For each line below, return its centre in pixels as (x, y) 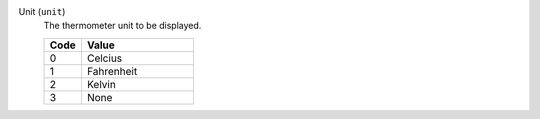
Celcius (104, 58)
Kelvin (101, 84)
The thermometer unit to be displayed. (122, 26)
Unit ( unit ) (42, 11)
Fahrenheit (112, 71)
